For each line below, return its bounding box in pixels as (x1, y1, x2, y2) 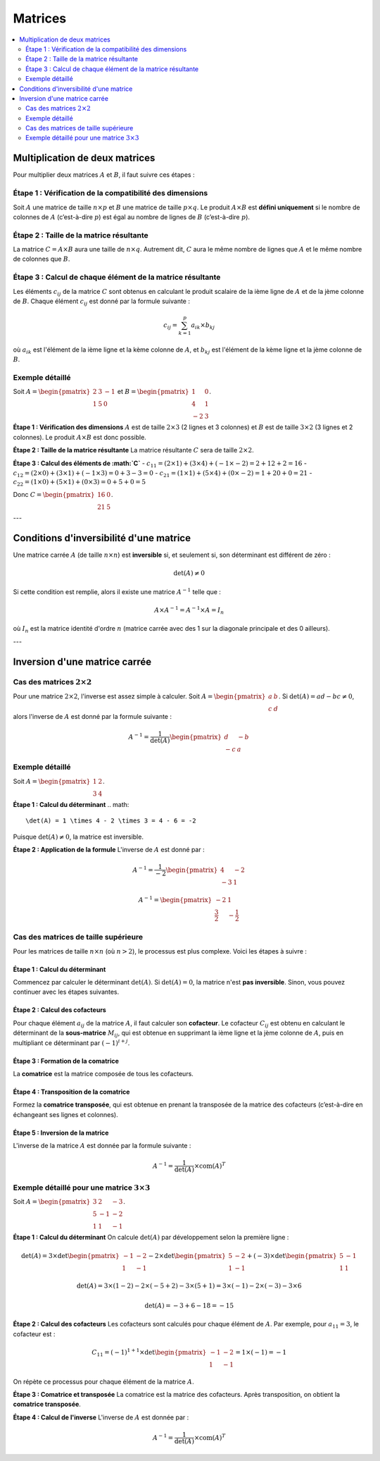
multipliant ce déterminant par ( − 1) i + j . (13, 1037, 130, 1047)
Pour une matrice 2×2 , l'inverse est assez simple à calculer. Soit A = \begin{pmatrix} (13, 691, 266, 701)
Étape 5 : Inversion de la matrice (13, 1128, 109, 1137)
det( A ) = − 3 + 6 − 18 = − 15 (144, 1301, 234, 1309)
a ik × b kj (191, 321, 215, 331)
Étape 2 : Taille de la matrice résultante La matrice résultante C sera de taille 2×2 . (13, 446, 254, 455)
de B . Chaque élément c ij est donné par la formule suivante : (13, 297, 190, 307)
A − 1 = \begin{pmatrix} (138, 895, 213, 904)
